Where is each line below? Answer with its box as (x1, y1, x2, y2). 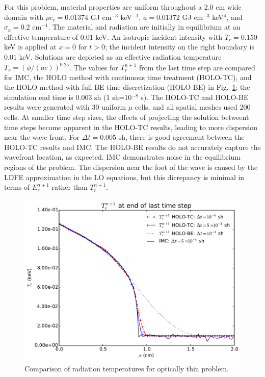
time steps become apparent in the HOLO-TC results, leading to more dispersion (4, 121, 257, 132)
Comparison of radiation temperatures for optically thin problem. (24, 363, 229, 373)
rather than (51, 182, 88, 192)
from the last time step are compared (139, 62, 255, 72)
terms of (4, 182, 30, 192)
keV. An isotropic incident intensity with (95, 31, 223, 42)
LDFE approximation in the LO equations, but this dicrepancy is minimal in (4, 171, 245, 182)
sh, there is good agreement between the (118, 132, 245, 142)
